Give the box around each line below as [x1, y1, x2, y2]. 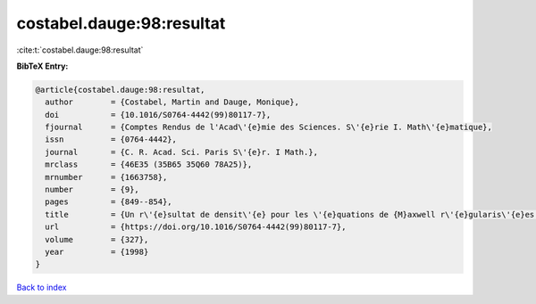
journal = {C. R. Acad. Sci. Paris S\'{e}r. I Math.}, [45, 147, 319, 157]
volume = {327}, [45, 234, 149, 244]
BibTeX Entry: [16, 61, 69, 71]
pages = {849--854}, [45, 197, 173, 207]
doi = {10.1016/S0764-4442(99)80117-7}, [45, 110, 272, 119]
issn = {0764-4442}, [45, 135, 178, 144]
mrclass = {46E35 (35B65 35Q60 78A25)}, [45, 160, 253, 169]
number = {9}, [45, 185, 140, 195]
